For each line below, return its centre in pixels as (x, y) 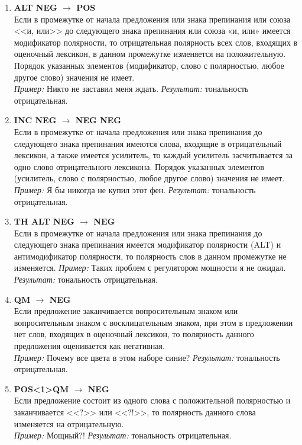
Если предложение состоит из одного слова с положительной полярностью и (152, 400)
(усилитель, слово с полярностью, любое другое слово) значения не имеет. (149, 178)
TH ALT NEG (44, 221)
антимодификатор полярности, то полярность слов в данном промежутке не (150, 256)
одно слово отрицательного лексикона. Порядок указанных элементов (139, 166)
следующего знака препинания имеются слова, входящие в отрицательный (148, 143)
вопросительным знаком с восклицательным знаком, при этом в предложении (153, 322)
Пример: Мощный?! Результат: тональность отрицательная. (123, 435)
